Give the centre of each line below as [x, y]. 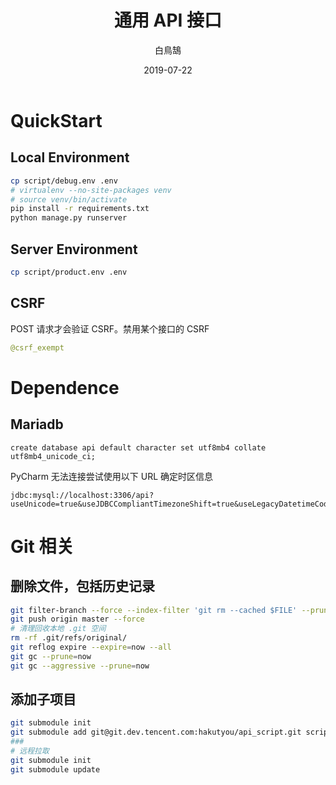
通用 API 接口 [168, 20]
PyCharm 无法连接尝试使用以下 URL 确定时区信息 [112, 476]
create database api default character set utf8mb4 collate [138, 447]
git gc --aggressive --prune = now [80, 666]
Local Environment [70, 157]
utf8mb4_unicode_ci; [53, 456]
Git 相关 [42, 546]
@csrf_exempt [37, 347]
